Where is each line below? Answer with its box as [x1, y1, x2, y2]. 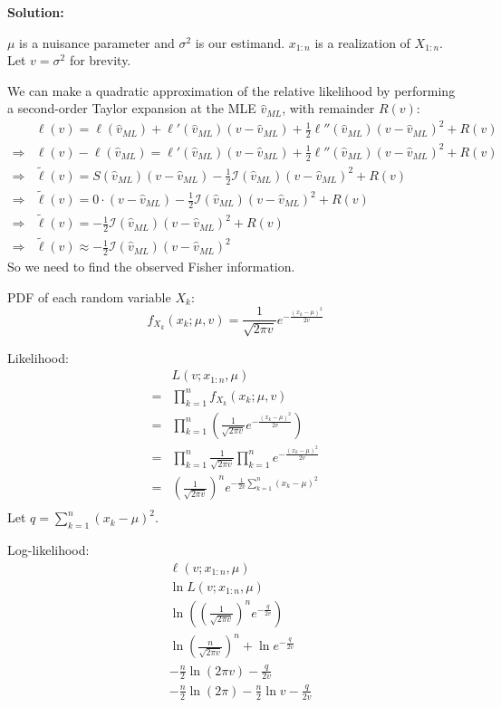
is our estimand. [195, 33, 285, 52]
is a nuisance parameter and [19, 33, 175, 52]
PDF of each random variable [7, 287, 171, 306]
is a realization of [314, 33, 410, 52]
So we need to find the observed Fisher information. [7, 257, 295, 275]
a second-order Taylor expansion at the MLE [7, 99, 256, 118]
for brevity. [69, 51, 131, 70]
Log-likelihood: [7, 540, 90, 559]
